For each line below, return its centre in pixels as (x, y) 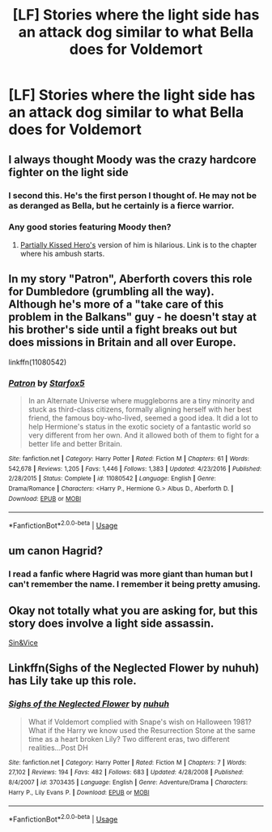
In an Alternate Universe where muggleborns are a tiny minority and (141, 400)
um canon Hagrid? (56, 551)
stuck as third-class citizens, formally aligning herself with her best (140, 409)
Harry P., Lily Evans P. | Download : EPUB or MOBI (79, 792)
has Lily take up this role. (72, 681)
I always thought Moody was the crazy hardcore (132, 160)
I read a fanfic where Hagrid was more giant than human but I (131, 574)
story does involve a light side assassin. (111, 623)
